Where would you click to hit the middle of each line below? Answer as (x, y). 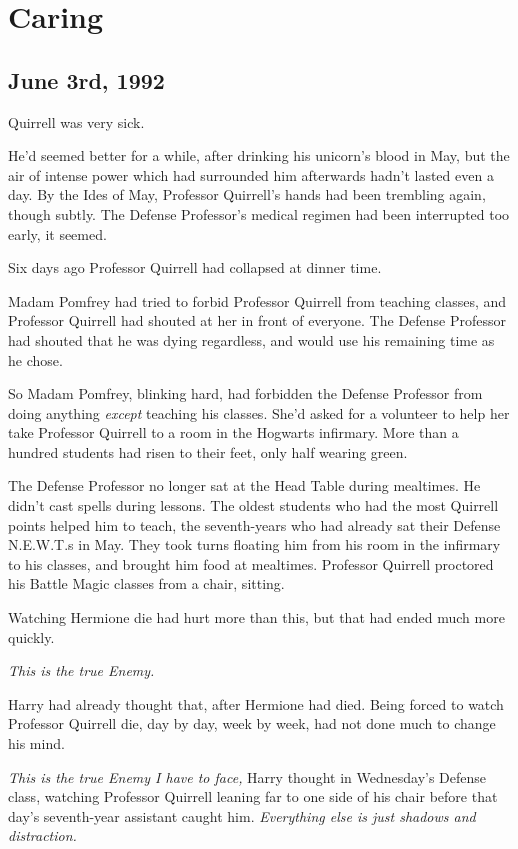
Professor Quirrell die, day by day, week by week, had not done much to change (252, 723)
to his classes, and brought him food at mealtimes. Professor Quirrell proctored (251, 563)
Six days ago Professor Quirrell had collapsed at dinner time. (195, 267)
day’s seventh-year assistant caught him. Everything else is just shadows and (242, 815)
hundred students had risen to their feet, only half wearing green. (208, 451)
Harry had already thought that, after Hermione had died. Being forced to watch (256, 703)
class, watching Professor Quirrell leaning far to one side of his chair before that (253, 796)
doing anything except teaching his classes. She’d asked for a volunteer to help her (259, 412)
